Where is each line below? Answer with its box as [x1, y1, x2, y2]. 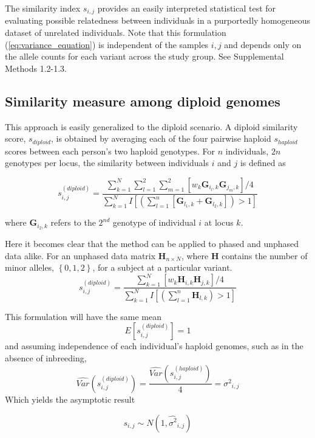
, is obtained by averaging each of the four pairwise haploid [50, 132, 271, 145]
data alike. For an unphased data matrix [5, 249, 156, 262]
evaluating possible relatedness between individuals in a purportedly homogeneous [5, 14, 311, 27]
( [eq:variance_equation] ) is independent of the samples [5, 38, 209, 50]
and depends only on [224, 38, 302, 50]
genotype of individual [113, 216, 196, 229]
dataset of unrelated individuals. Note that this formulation [5, 26, 226, 39]
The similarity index [5, 2, 81, 14]
